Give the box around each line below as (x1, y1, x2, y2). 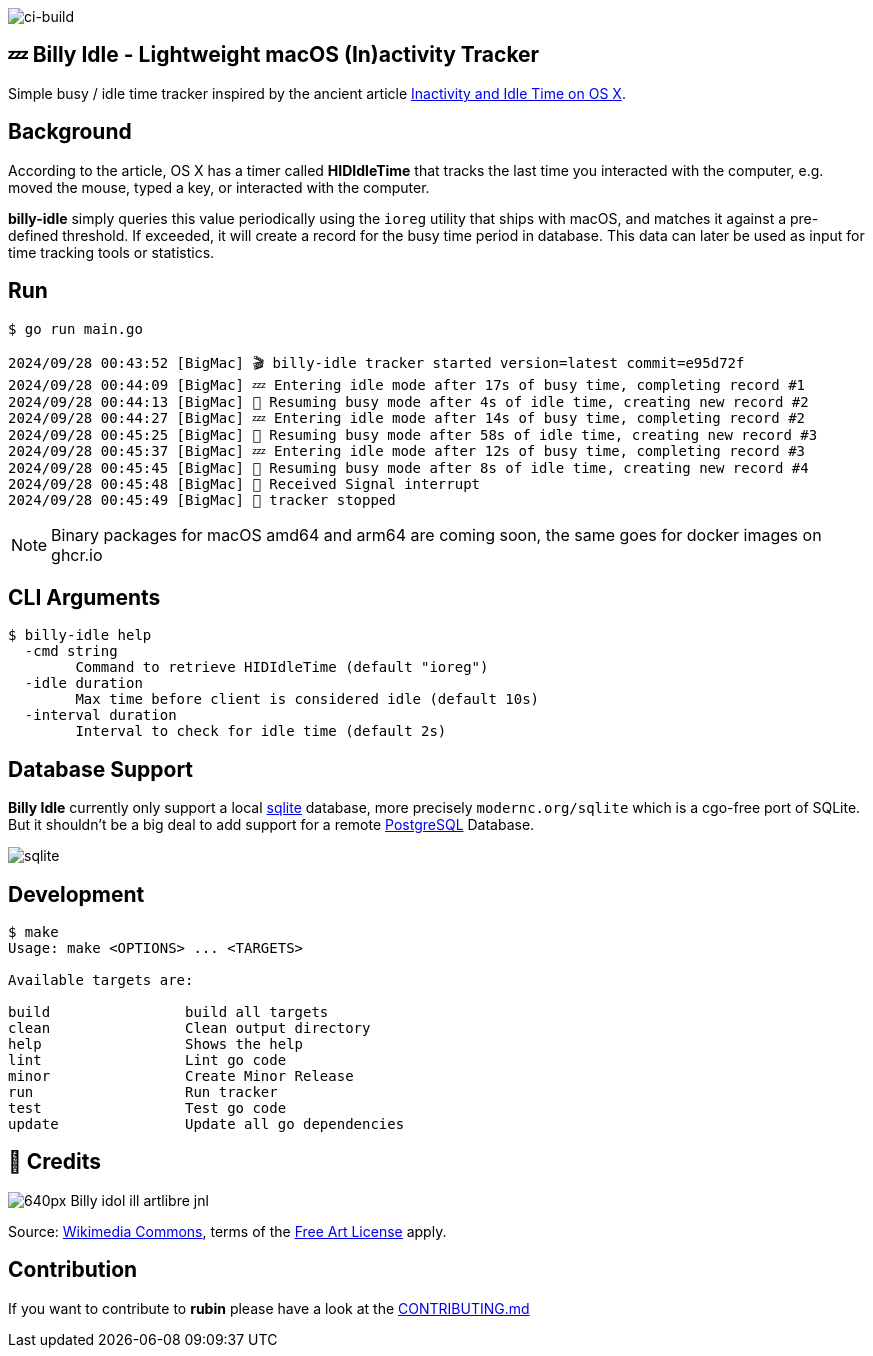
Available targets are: (8, 972, 194, 989)
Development (8, 881, 145, 907)
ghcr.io (51, 544, 103, 565)
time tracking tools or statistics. (8, 243, 215, 261)
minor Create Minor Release (8, 1068, 354, 1085)
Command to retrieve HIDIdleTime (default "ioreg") (75, 659, 489, 676)
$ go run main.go (8, 320, 143, 337)
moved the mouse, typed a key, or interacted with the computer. (8, 178, 430, 196)
